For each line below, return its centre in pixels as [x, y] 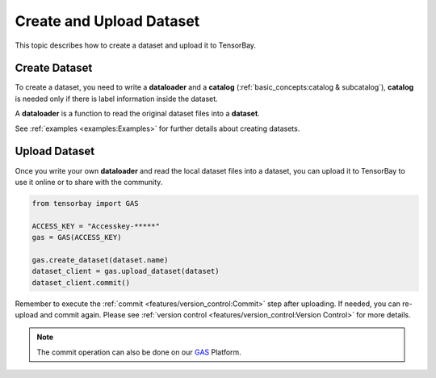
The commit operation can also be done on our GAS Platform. [139, 352]
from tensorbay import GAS [85, 203]
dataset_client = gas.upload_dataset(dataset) [126, 271]
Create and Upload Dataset [107, 21]
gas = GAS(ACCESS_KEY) [77, 237]
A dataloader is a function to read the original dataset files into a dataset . [137, 114]
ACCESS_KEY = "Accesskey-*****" [96, 226]
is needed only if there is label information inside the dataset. [116, 99]
